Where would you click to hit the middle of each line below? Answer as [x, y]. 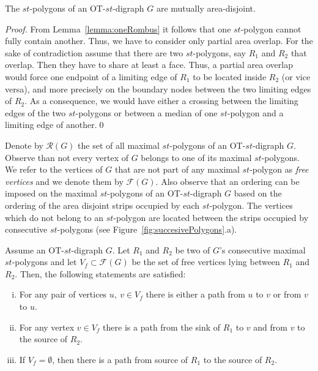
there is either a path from [195, 294]
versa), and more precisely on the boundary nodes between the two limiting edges [158, 88]
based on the [258, 193]
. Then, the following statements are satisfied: [100, 273]
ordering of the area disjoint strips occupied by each [102, 205]
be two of [193, 249]
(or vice [296, 76]
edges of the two [35, 112]
